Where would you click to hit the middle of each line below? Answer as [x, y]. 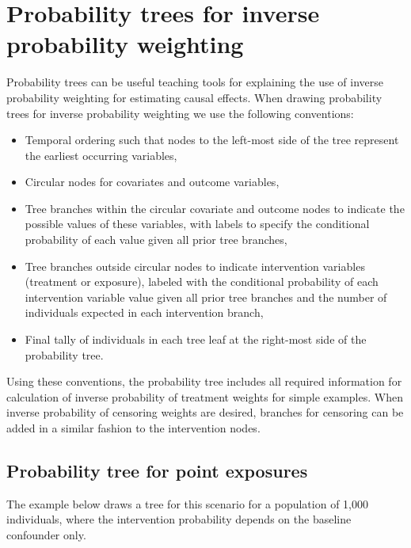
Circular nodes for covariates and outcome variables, [152, 182]
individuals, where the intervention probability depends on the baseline [179, 519]
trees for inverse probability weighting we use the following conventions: [180, 113]
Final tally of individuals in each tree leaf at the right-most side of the [196, 339]
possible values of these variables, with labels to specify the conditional [197, 224]
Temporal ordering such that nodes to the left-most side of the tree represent [212, 140]
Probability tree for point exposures [157, 470]
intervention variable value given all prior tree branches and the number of [206, 297]
